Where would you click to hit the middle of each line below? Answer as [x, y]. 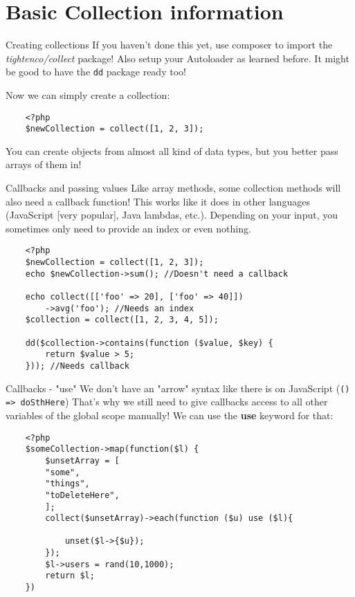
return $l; [70, 576]
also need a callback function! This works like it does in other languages [158, 201]
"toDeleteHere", [82, 495]
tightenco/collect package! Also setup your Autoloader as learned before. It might [177, 58]
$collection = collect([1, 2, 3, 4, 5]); [122, 320]
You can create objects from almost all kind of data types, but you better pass [172, 150]
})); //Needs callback [77, 366]
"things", [67, 484]
